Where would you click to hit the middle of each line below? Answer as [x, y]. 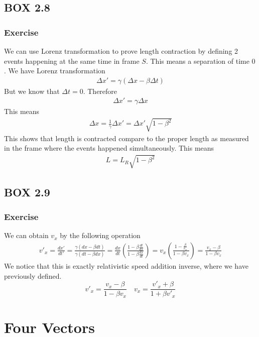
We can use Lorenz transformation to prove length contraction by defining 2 [121, 51]
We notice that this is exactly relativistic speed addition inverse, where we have [126, 266]
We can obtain [26, 235]
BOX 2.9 [27, 192]
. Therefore [100, 91]
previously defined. [33, 275]
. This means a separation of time [198, 61]
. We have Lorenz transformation [55, 71]
